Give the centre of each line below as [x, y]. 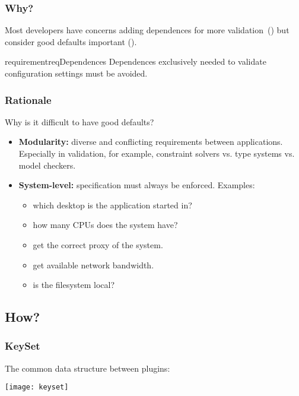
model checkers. [47, 165]
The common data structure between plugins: [88, 368]
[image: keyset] [37, 387]
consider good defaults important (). [71, 41]
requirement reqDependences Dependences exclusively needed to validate [136, 61]
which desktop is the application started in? [112, 205]
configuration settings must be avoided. [76, 73]
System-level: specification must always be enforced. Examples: [137, 185]
